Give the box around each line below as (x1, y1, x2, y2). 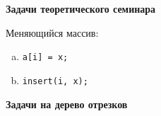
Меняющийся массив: (6, 25, 99, 40)
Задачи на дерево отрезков (6, 96, 128, 111)
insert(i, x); (22, 76, 88, 86)
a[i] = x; (22, 52, 68, 63)
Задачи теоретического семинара (6, 1, 156, 16)
